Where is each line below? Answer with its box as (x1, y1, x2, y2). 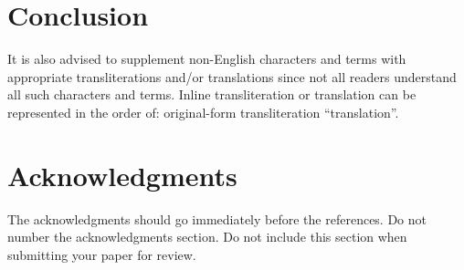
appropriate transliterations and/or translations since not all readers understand (7, 67, 457, 86)
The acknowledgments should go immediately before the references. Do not (7, 209, 427, 228)
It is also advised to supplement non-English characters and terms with (7, 49, 406, 68)
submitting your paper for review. (7, 244, 196, 264)
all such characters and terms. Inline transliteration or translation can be (7, 85, 417, 104)
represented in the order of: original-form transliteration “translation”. (7, 102, 399, 121)
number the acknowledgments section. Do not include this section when (7, 227, 407, 246)
